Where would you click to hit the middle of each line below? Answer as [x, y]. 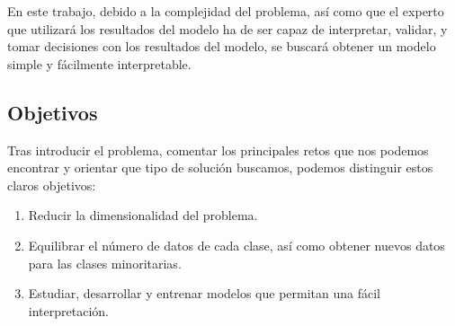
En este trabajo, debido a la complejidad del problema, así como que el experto [226, 11]
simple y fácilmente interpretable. [99, 63]
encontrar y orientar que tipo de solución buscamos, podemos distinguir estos [220, 167]
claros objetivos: [52, 185]
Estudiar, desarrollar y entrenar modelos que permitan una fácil [204, 293]
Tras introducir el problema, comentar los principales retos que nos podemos [218, 150]
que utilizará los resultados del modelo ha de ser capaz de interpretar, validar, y [227, 28]
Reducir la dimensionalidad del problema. [143, 215]
